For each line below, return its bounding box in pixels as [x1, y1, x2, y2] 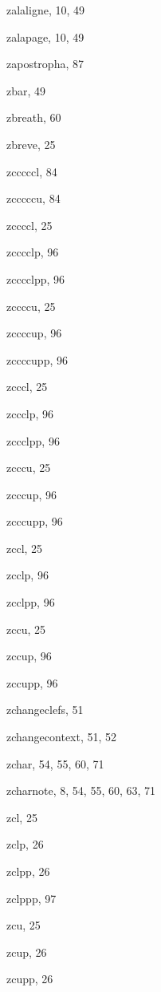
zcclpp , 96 [6, 594, 55, 611]
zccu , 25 [6, 620, 45, 637]
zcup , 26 [6, 943, 47, 960]
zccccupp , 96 [6, 351, 68, 368]
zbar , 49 [6, 82, 46, 99]
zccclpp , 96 [6, 432, 60, 449]
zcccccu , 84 [6, 190, 61, 207]
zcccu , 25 [6, 459, 51, 476]
